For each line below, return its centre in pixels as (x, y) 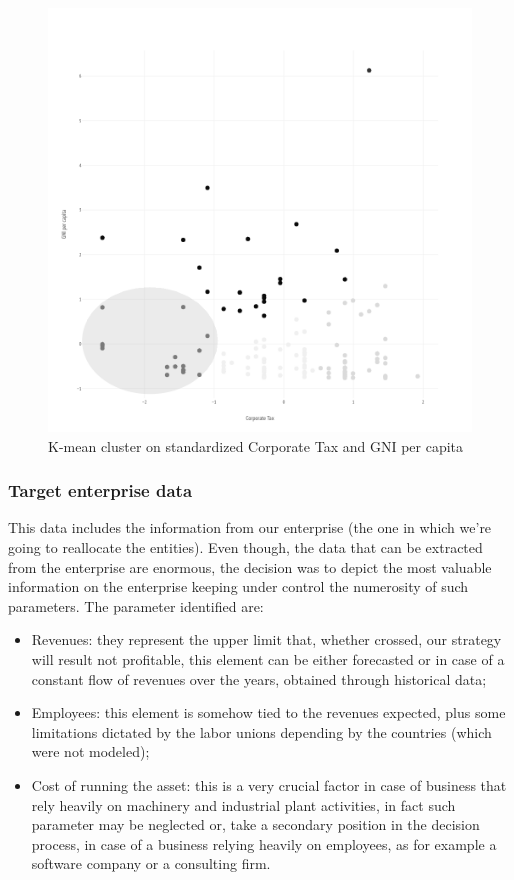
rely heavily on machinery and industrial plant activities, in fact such (243, 804)
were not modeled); (90, 751)
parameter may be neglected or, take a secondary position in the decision (255, 824)
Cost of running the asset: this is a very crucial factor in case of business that (269, 784)
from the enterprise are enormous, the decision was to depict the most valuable (250, 566)
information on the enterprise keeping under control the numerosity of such (238, 586)
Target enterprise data (100, 490)
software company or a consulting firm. (151, 863)
